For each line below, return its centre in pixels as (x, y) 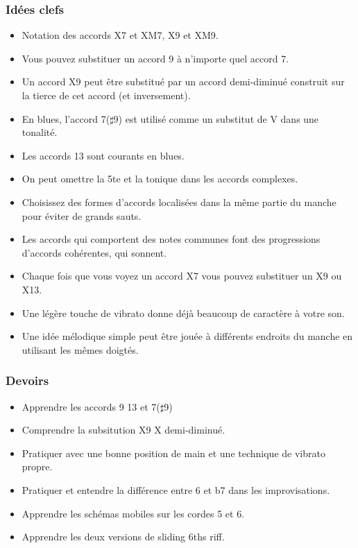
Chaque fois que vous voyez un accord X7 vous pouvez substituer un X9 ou (182, 276)
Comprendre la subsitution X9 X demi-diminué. (123, 430)
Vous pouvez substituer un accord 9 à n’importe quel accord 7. (155, 58)
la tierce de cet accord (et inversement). (106, 95)
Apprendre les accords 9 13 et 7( (91, 406)
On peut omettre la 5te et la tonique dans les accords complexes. (160, 179)
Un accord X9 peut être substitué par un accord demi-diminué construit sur (183, 82)
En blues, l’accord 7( (66, 118)
